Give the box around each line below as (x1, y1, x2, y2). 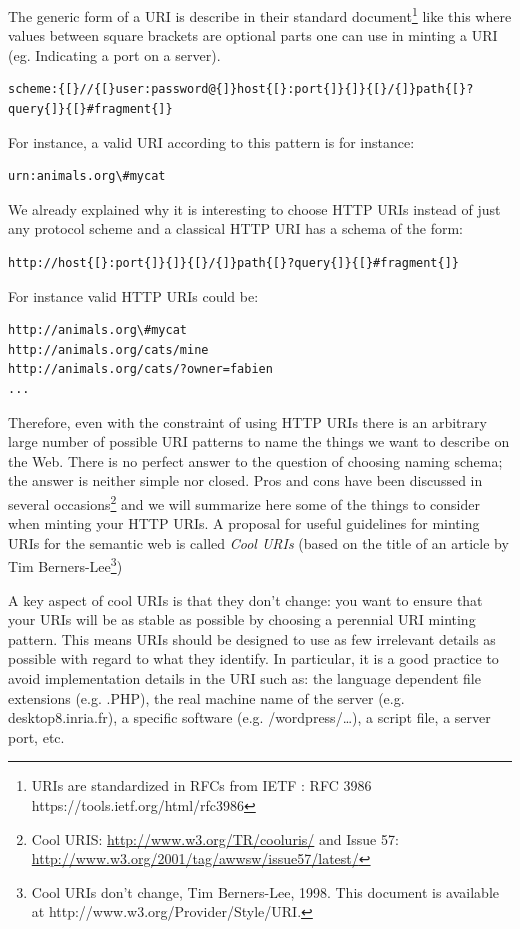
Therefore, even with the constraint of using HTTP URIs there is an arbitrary (8, 411, 487, 432)
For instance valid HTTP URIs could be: (8, 285, 259, 306)
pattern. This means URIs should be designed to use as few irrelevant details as (8, 628, 496, 649)
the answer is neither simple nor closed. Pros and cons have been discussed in (8, 470, 483, 491)
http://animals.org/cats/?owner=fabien (8, 362, 273, 377)
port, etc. (8, 726, 65, 747)
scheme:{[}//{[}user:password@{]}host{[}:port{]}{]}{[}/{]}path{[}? (8, 82, 474, 97)
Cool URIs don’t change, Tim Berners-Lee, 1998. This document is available (31, 881, 499, 902)
